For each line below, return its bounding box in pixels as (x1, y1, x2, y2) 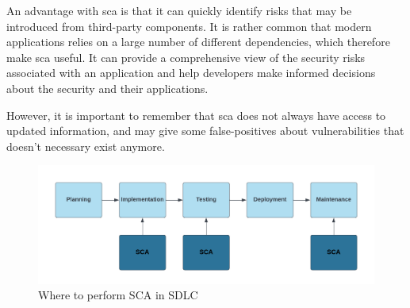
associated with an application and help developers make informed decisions (6, 64, 376, 81)
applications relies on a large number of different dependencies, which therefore (6, 33, 390, 50)
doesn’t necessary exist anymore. (6, 137, 165, 154)
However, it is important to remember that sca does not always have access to (6, 106, 386, 123)
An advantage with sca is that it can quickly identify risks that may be (6, 2, 352, 18)
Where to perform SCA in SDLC (38, 287, 198, 303)
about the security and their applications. (6, 79, 209, 96)
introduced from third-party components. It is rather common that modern (6, 17, 372, 34)
